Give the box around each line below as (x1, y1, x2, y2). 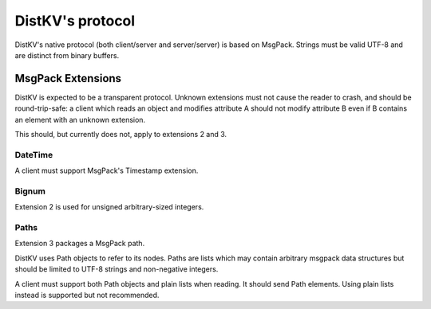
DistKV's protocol (14, 12, 136, 29)
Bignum (14, 186, 45, 197)
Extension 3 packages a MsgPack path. (14, 239, 145, 248)
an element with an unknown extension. (14, 115, 146, 124)
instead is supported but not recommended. (14, 291, 160, 299)
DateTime (14, 149, 53, 160)
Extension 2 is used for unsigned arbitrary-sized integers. (14, 202, 204, 212)
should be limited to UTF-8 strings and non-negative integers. (14, 264, 219, 274)
